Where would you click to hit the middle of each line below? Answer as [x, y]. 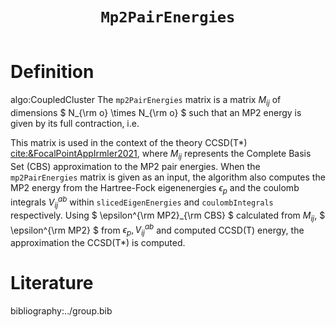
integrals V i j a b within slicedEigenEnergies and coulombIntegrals [142, 202]
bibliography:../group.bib [61, 310]
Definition [52, 72]
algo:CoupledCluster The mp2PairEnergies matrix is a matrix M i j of [146, 100]
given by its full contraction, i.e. [75, 123]
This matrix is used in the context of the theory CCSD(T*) [129, 142]
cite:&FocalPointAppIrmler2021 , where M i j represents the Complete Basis [161, 154]
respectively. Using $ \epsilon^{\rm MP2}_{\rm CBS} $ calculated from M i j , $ [168, 216]
